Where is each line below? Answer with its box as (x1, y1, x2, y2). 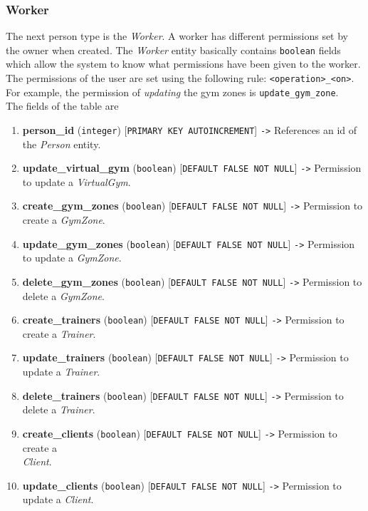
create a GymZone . (22, 212, 105, 227)
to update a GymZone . (22, 250, 122, 265)
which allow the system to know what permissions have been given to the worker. (6, 56, 361, 71)
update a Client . (22, 492, 94, 507)
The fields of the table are (6, 98, 119, 113)
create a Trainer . (22, 326, 96, 341)
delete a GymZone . (22, 288, 105, 303)
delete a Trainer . (22, 402, 95, 417)
